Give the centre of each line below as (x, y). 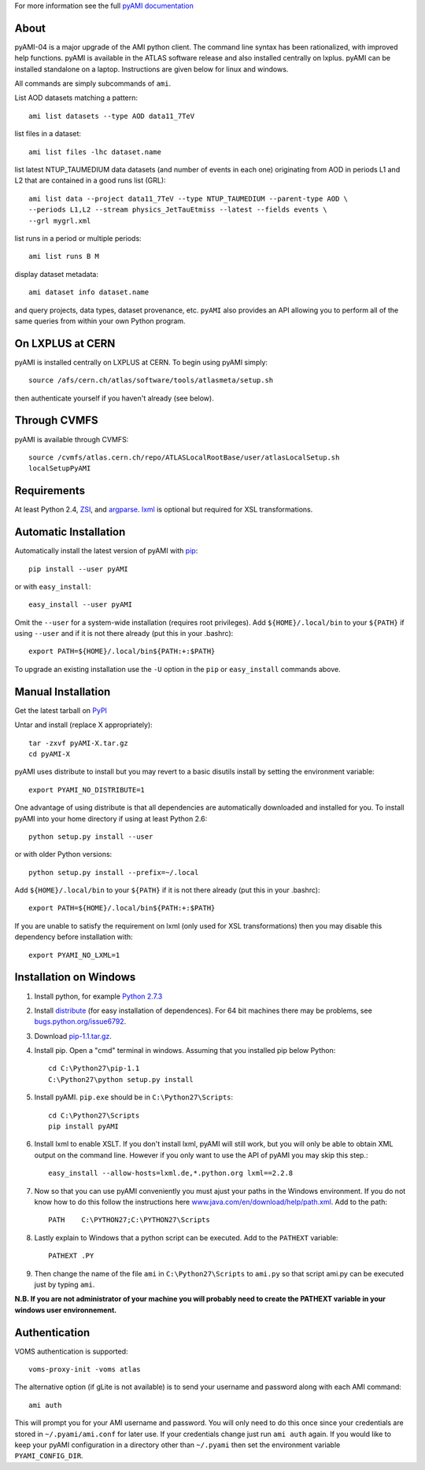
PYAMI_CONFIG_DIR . (49, 1456)
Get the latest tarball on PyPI (61, 710)
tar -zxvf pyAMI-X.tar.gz (79, 743)
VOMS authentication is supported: (72, 1351)
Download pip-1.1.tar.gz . (73, 1036)
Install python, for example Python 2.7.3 (98, 996)
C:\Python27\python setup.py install (121, 1079)
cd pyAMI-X (50, 754)
